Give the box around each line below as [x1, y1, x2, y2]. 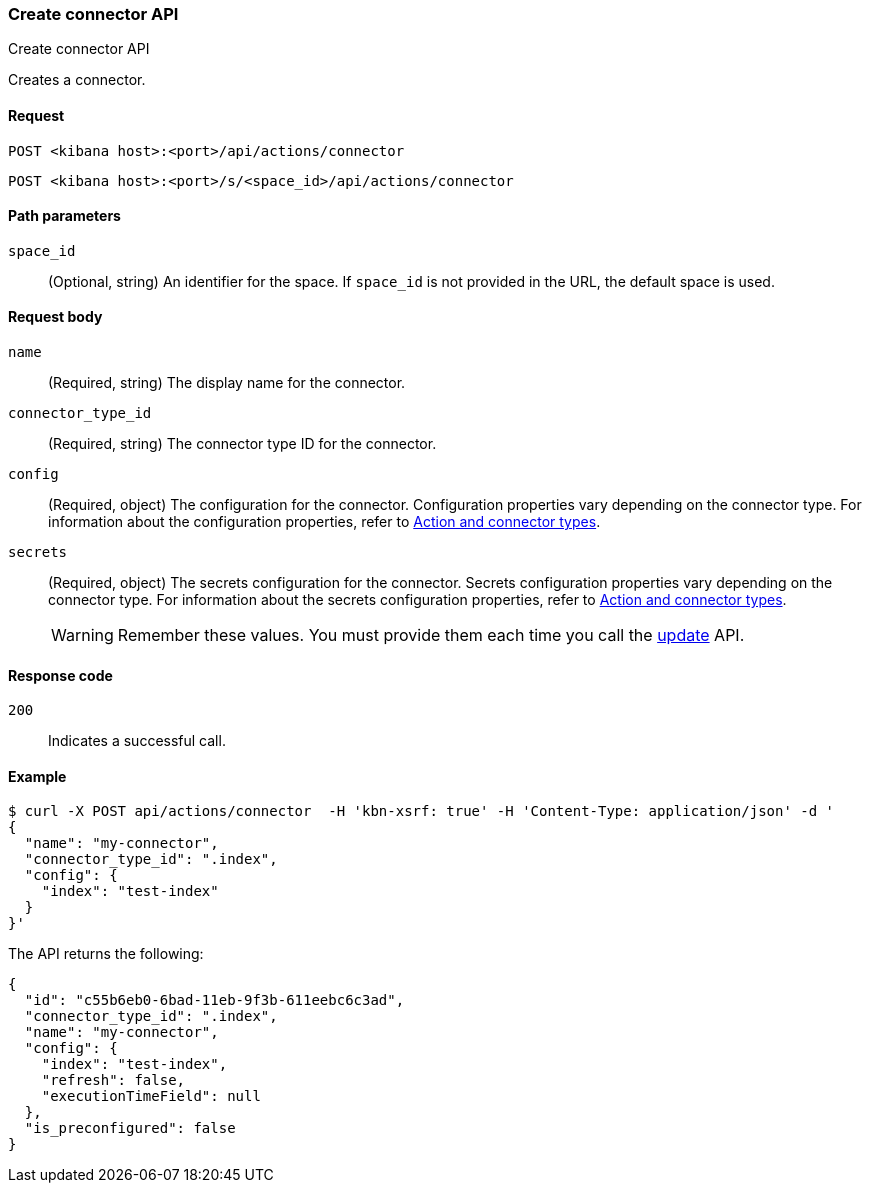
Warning [51, 625, 114, 646]
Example [8, 767, 67, 785]
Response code [8, 666, 113, 684]
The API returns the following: [8, 945, 204, 963]
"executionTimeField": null [41, 1088, 261, 1105]
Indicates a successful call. [48, 732, 226, 750]
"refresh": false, [41, 1072, 186, 1089]
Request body [8, 308, 103, 326]
